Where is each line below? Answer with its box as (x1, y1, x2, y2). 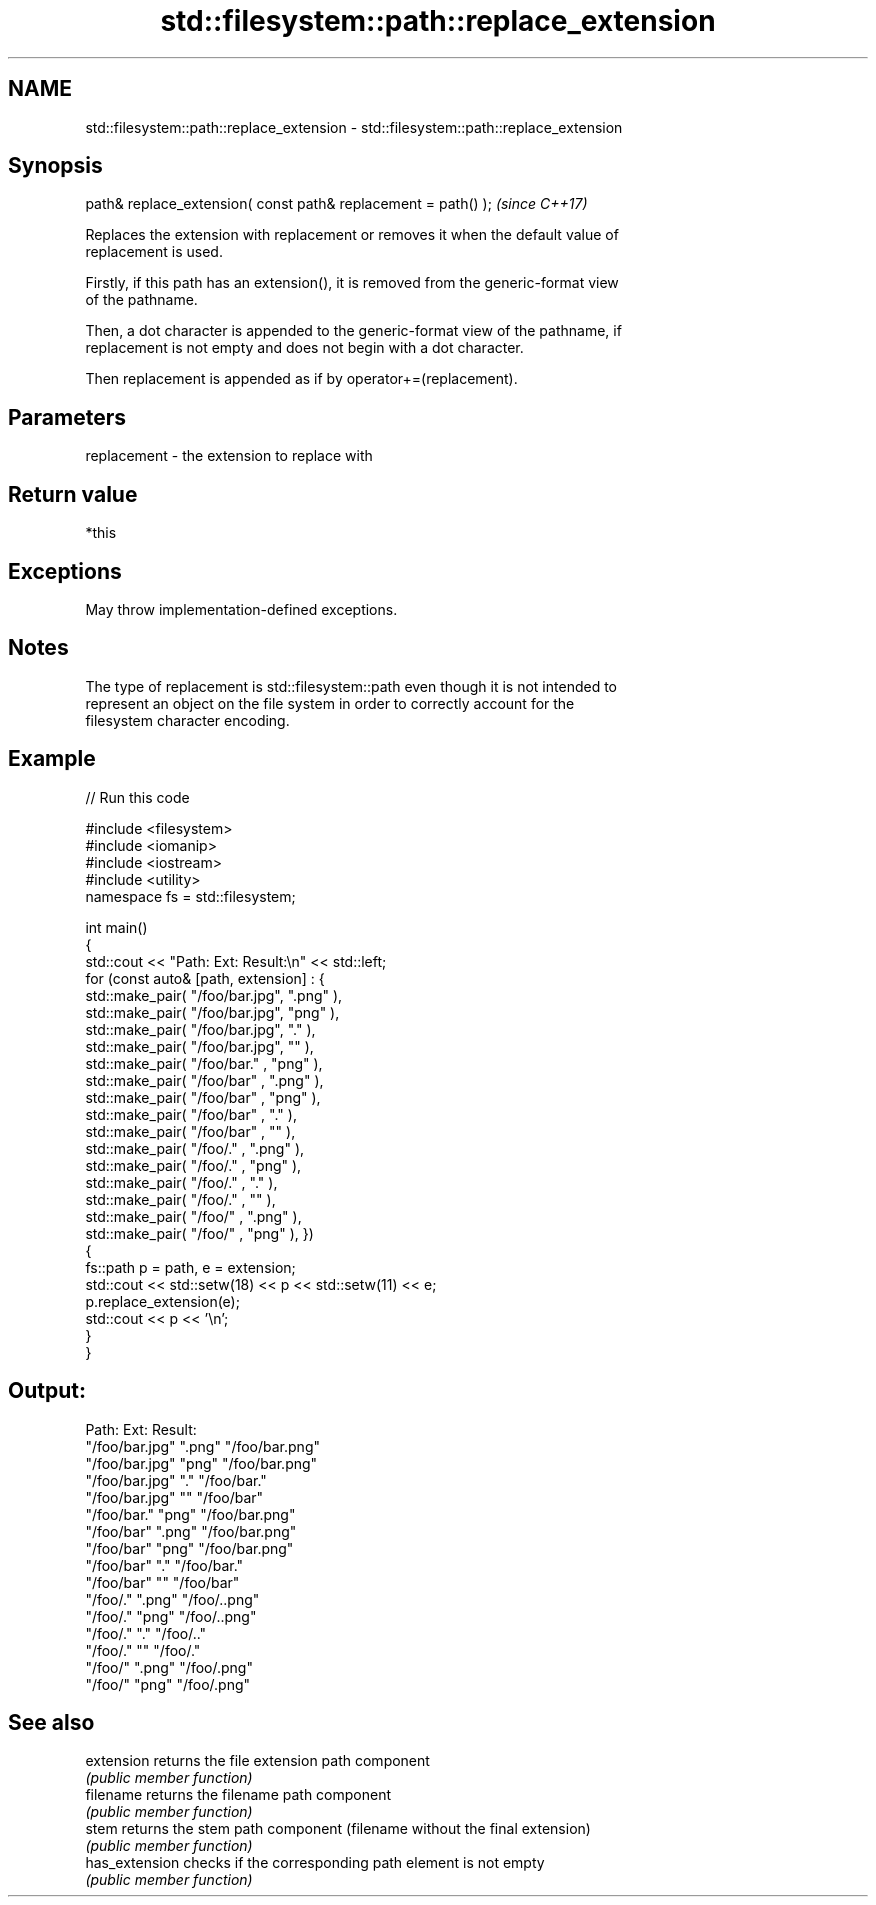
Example (8, 746, 96, 772)
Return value (8, 481, 138, 507)
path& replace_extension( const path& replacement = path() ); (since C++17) (85, 195, 588, 213)
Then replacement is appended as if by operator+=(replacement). (85, 370, 518, 388)
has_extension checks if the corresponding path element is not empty (85, 1854, 545, 1872)
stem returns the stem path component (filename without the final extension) (85, 1820, 591, 1838)
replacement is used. (85, 243, 223, 261)
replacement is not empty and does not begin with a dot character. (85, 339, 524, 357)
